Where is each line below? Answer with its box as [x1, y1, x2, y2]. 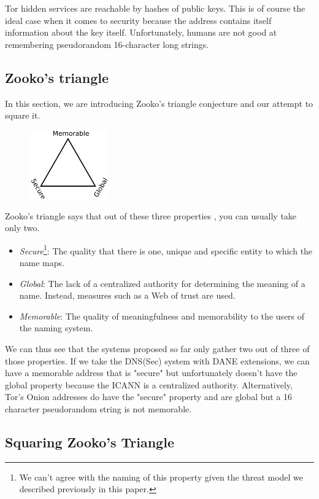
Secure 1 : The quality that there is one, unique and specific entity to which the [19, 242, 313, 257]
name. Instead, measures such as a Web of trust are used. [19, 289, 236, 302]
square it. [5, 109, 40, 122]
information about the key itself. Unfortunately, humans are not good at [5, 26, 277, 39]
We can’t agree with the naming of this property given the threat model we [19, 470, 304, 483]
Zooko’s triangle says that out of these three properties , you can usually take [5, 209, 297, 222]
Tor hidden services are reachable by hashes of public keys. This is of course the [5, 2, 306, 14]
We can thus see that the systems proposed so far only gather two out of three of [5, 342, 310, 355]
